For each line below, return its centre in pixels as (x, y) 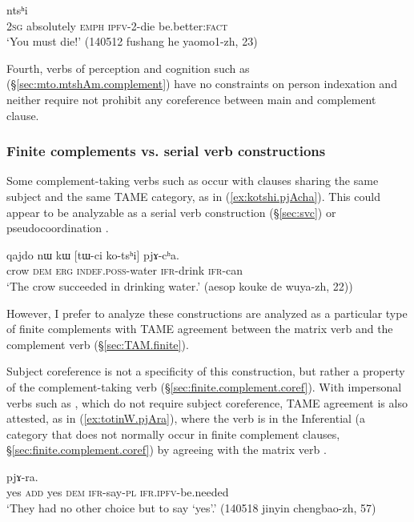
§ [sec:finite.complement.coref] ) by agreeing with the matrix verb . (167, 450)
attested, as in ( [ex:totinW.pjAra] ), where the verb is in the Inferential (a (186, 418)
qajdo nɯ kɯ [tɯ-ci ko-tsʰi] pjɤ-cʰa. (93, 254)
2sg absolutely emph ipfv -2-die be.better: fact (117, 25)
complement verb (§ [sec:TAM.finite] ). (98, 344)
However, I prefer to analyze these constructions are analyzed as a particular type (207, 313)
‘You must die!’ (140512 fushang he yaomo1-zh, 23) (132, 41)
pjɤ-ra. (22, 476)
